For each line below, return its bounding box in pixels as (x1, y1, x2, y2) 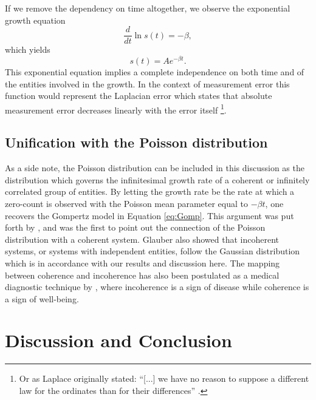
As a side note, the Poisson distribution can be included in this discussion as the (5, 161, 304, 174)
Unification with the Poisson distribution (5, 133, 268, 152)
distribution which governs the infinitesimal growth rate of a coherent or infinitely (5, 173, 310, 186)
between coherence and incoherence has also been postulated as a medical (5, 268, 280, 281)
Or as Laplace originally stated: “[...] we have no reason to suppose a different (19, 372, 309, 385)
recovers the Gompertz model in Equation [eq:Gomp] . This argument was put (5, 209, 294, 222)
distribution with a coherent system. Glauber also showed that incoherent (5, 232, 279, 245)
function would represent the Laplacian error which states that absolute (5, 89, 272, 102)
